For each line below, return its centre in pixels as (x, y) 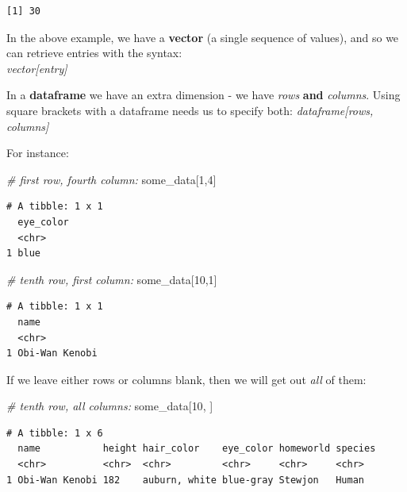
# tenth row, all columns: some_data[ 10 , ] (110, 406)
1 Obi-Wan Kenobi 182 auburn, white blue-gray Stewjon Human (186, 480)
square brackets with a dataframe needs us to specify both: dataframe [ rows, (190, 110)
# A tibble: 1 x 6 (55, 433)
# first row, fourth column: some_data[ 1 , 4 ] (111, 179)
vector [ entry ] (37, 68)
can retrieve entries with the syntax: (94, 53)
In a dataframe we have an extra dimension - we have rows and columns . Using (203, 95)
